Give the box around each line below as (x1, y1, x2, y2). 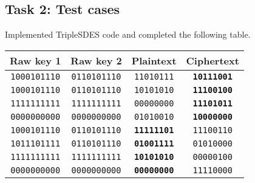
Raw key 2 (70, 53, 122, 67)
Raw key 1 (10, 53, 61, 67)
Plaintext (131, 53, 177, 67)
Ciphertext (186, 53, 239, 67)
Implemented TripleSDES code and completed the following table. (5, 28, 251, 41)
